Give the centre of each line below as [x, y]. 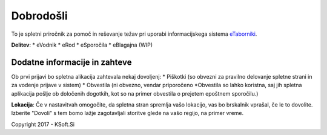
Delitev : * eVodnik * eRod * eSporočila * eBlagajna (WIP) [82, 45]
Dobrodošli [39, 16]
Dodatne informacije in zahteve [71, 62]
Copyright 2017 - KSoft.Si [43, 124]
